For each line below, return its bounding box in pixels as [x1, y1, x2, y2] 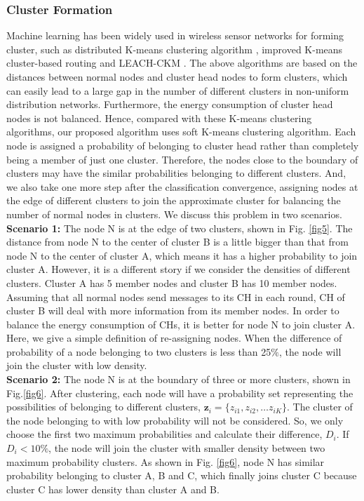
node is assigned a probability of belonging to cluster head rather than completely [6, 138, 359, 152]
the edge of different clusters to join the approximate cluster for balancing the [6, 193, 341, 208]
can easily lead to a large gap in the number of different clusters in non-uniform [6, 83, 349, 98]
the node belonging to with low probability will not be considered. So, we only [6, 413, 344, 427]
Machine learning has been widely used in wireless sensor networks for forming [6, 28, 344, 43]
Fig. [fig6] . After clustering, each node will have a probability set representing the [6, 385, 353, 400]
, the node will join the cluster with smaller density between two [48, 441, 325, 455]
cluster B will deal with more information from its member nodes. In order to [6, 303, 339, 318]
